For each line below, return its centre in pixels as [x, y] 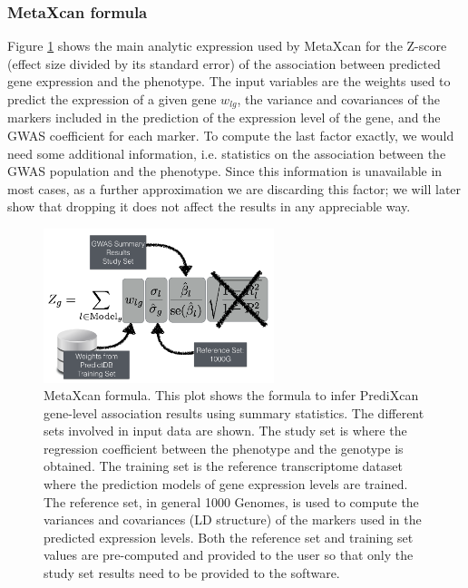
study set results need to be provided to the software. [192, 573]
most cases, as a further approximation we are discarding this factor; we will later [234, 188]
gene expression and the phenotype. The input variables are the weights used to [229, 81]
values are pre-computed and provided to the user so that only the [229, 555]
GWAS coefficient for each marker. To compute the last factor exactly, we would [231, 136]
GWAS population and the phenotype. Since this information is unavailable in [225, 171]
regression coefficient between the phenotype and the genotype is [224, 448]
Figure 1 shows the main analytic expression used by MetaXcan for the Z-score [227, 46]
